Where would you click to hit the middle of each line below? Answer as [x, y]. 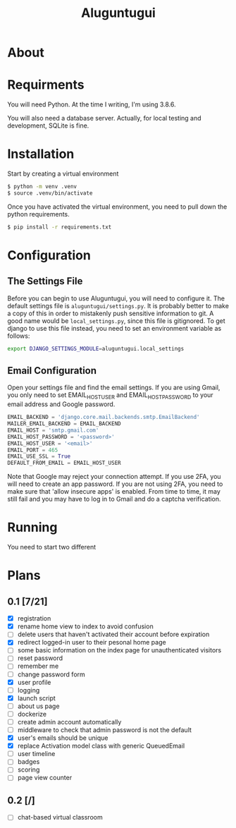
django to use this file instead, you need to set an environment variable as [114, 328]
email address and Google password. [61, 404]
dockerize [32, 714]
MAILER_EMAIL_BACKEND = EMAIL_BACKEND [64, 424]
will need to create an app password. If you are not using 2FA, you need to [115, 484]
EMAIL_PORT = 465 [33, 450]
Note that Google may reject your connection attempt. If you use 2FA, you [114, 477]
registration [34, 619]
